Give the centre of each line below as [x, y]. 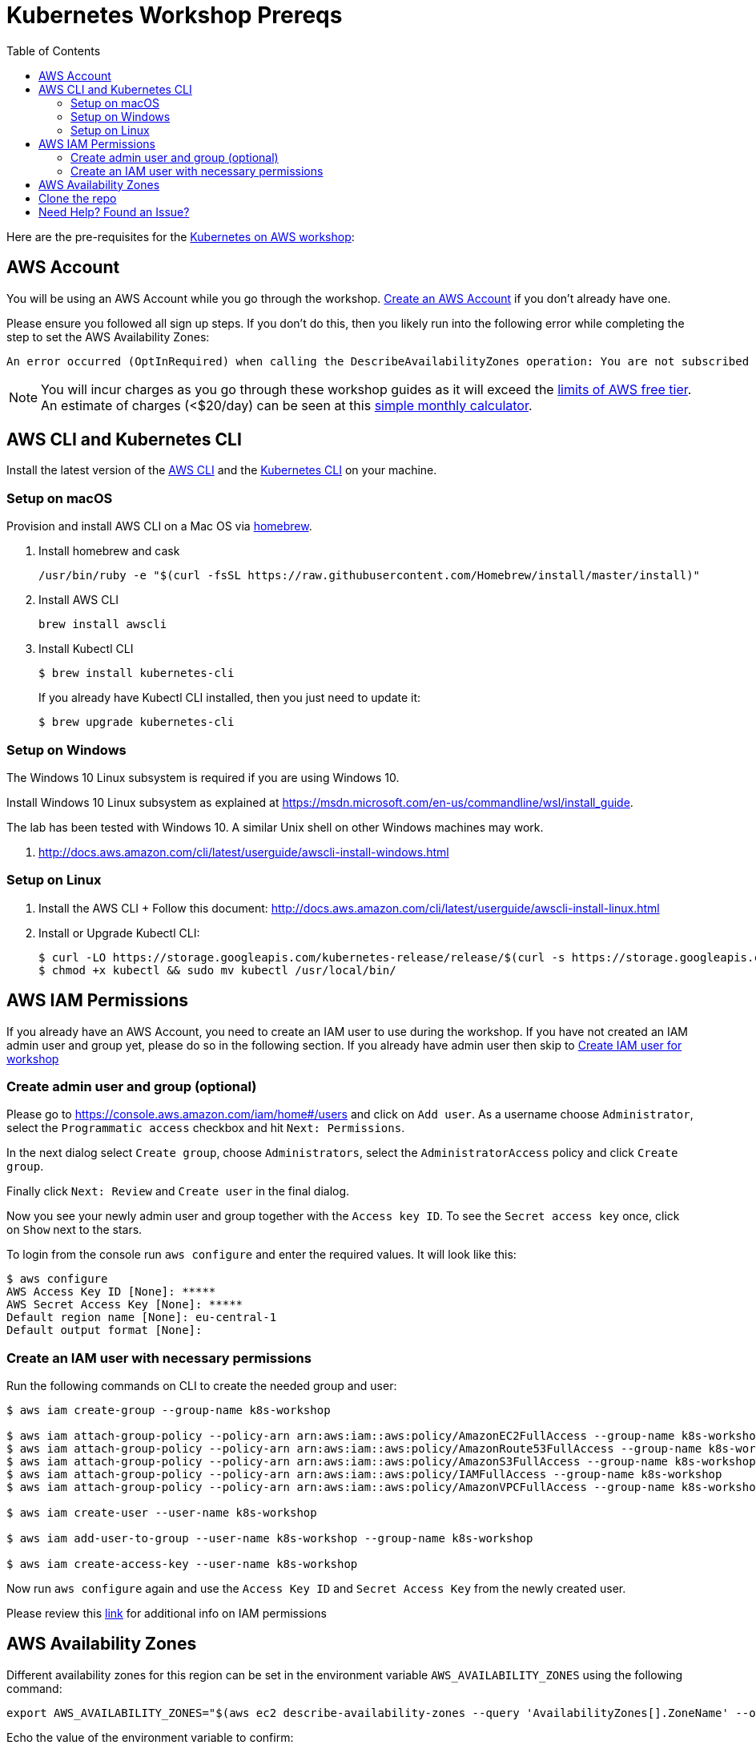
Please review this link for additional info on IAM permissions [167, 1614]
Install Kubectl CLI [86, 649]
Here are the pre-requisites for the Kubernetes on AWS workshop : [181, 236]
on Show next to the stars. [74, 1230]
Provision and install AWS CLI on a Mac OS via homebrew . [159, 526]
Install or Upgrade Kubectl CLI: [119, 933]
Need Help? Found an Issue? [114, 212]
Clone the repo [78, 198]
